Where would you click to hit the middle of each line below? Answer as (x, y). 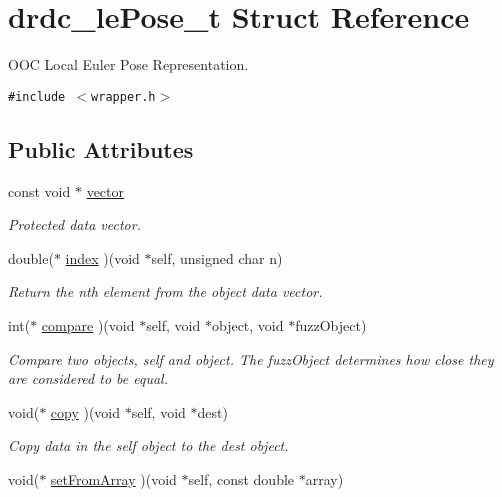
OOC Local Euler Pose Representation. (128, 64)
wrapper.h (123, 96)
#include (37, 96)
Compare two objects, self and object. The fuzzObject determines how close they (251, 358)
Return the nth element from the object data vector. (165, 291)
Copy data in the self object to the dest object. (148, 445)
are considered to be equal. (88, 378)
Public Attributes (101, 148)
